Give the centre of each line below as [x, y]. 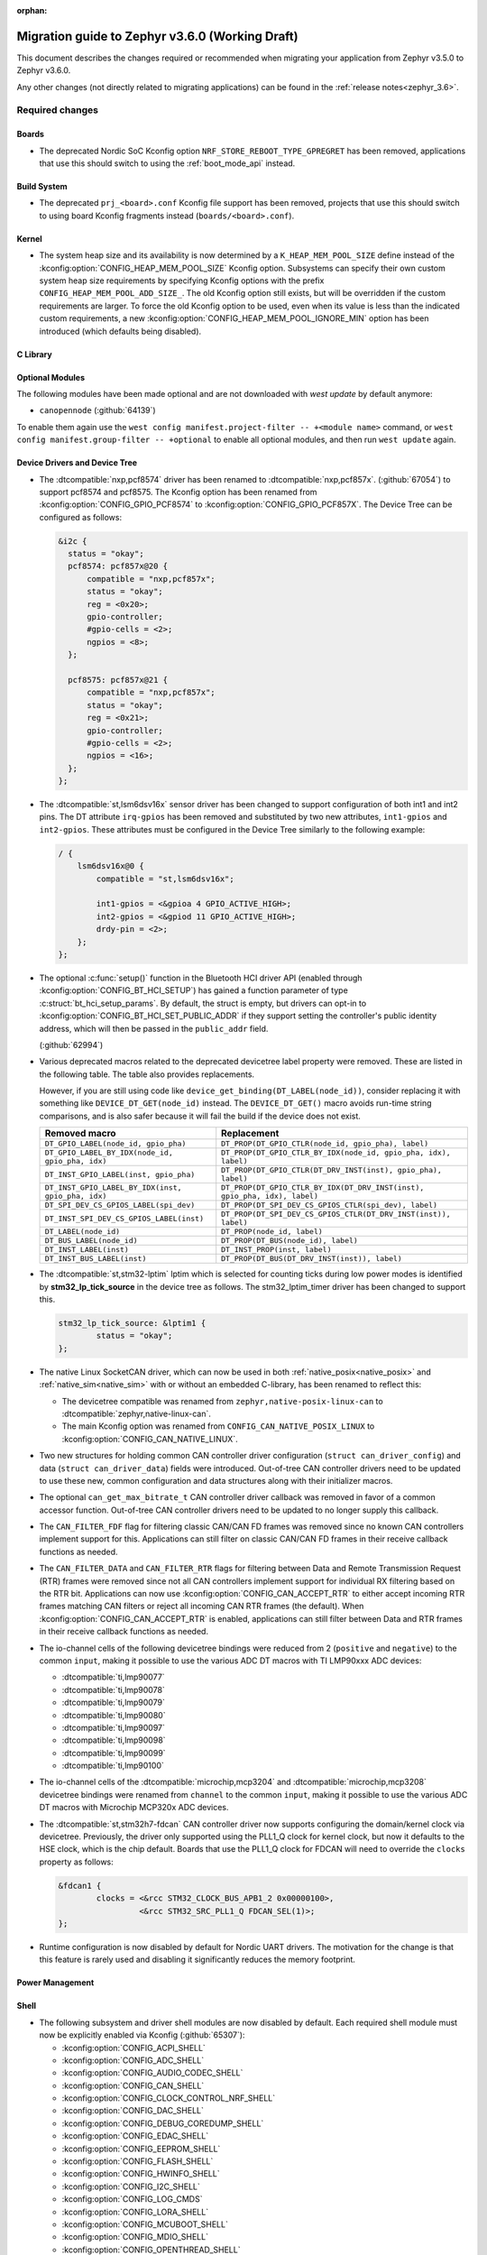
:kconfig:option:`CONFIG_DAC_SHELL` [133, 2111]
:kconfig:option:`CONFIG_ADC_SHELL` [133, 2060]
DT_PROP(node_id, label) [272, 1232]
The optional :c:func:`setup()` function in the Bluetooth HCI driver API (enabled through [201, 978]
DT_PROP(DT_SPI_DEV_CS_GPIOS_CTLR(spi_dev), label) [329, 1206]
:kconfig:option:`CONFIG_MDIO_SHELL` [135, 2237]
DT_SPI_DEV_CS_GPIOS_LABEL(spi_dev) [120, 1206]
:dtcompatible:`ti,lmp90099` [114, 1753]
